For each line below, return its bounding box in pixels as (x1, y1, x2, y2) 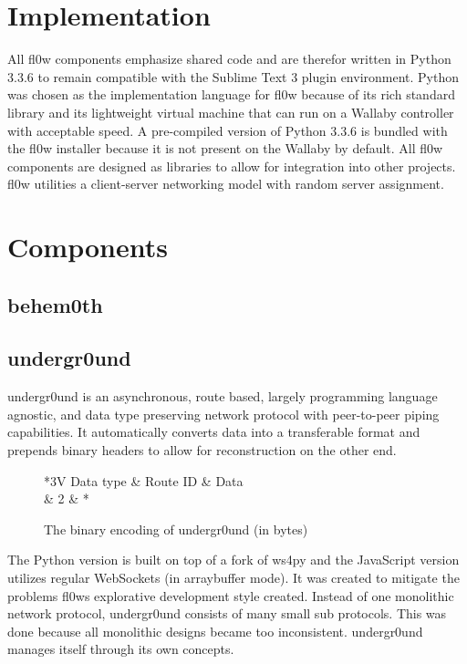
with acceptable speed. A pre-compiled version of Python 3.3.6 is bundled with (7, 120, 448, 140)
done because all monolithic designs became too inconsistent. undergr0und (7, 621, 423, 640)
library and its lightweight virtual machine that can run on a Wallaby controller (7, 102, 454, 121)
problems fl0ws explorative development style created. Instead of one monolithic (7, 586, 454, 605)
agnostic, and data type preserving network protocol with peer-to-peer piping (7, 404, 440, 423)
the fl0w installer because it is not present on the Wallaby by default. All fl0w (7, 139, 443, 158)
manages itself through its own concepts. (7, 639, 234, 659)
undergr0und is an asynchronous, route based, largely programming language (7, 387, 438, 406)
